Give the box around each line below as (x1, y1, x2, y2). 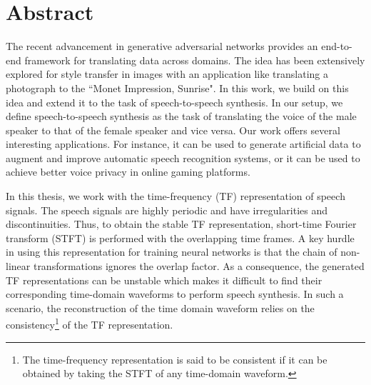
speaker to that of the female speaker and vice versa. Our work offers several (6, 122, 340, 137)
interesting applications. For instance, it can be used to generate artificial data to (6, 136, 361, 151)
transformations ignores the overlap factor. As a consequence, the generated (33, 259, 365, 274)
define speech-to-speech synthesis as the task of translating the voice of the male (6, 109, 357, 124)
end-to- (321, 39, 352, 54)
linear (6, 259, 31, 274)
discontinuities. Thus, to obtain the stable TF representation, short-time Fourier (6, 216, 357, 231)
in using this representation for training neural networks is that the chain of (6, 244, 337, 259)
